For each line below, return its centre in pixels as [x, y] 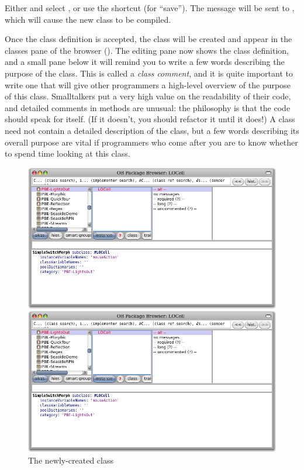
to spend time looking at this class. [68, 153]
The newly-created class [71, 460]
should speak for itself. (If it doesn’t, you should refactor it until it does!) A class [150, 119]
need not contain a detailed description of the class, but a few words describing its [152, 130]
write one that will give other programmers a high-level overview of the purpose [148, 84]
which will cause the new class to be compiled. [88, 19]
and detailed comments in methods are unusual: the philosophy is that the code [148, 107]
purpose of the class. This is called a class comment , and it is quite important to [149, 73]
